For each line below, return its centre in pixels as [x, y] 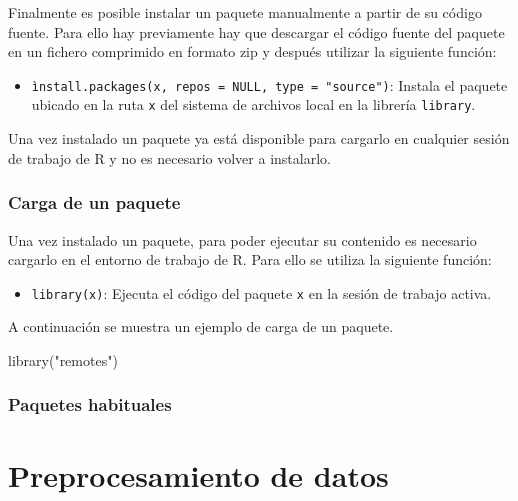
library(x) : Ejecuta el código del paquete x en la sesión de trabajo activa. [261, 292]
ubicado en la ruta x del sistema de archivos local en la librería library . [253, 104]
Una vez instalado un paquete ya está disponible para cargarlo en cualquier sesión [259, 138]
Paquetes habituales [90, 404]
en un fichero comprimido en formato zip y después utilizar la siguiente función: [252, 51]
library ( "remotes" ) [63, 359]
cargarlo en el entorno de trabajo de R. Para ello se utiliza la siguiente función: [250, 259]
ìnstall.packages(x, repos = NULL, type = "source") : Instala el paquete [269, 84]
